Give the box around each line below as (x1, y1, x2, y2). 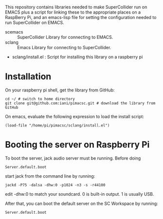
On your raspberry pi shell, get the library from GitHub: (5, 87, 115, 93)
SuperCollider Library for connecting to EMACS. (17, 34, 113, 40)
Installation (5, 71, 52, 82)
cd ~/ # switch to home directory (5, 96, 75, 101)
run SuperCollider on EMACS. (5, 19, 64, 25)
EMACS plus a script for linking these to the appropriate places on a (5, 9, 141, 15)
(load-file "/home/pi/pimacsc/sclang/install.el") (5, 123, 110, 128)
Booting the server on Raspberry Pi (5, 139, 150, 150)
